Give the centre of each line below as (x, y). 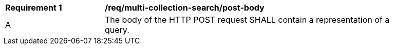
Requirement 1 (34, 8)
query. (117, 30)
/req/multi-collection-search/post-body (185, 8)
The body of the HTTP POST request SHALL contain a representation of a (247, 20)
